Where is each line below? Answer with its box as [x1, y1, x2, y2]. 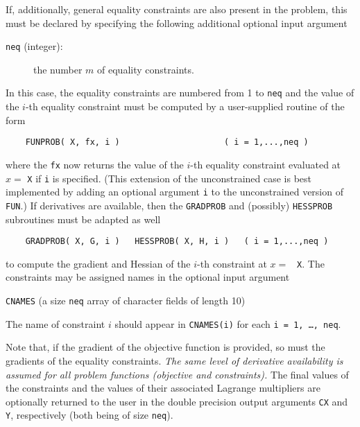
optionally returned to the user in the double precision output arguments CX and [6, 394, 348, 408]
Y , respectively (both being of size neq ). [6, 408, 173, 422]
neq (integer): [6, 39, 63, 53]
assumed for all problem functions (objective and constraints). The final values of [6, 367, 349, 381]
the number [33, 62, 83, 76]
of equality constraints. [97, 62, 194, 76]
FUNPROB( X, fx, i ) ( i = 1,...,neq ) [25, 137, 309, 148]
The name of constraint [6, 316, 105, 331]
